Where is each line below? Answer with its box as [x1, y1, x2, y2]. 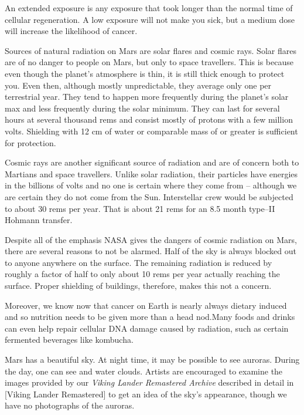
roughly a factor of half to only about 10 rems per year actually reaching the [5, 268, 280, 280]
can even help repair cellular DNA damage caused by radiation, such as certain [5, 322, 289, 334]
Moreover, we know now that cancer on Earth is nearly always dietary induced [5, 299, 287, 311]
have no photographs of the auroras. [5, 399, 135, 411]
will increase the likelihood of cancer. [5, 25, 138, 37]
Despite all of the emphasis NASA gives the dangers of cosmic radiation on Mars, [5, 233, 297, 245]
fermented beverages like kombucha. [5, 333, 134, 346]
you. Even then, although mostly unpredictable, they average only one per [5, 79, 272, 91]
